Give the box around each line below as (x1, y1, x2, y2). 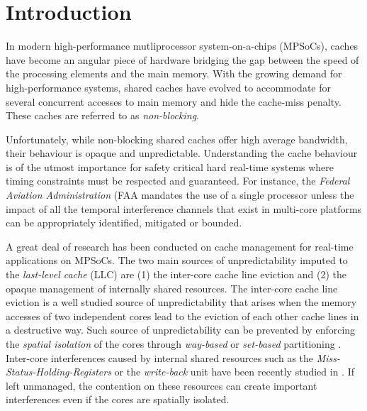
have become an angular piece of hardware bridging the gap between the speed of (6, 52, 359, 67)
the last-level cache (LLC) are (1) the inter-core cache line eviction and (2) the (6, 267, 347, 282)
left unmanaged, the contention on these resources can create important (6, 378, 317, 393)
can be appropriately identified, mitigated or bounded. (6, 215, 242, 230)
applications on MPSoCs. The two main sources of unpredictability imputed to (6, 253, 348, 268)
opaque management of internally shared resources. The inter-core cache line (6, 280, 338, 295)
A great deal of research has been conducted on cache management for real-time (6, 239, 354, 253)
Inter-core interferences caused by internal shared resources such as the (6, 350, 314, 365)
